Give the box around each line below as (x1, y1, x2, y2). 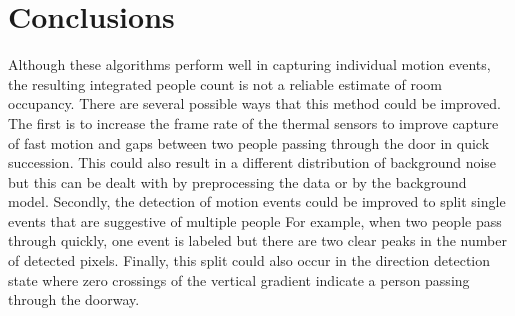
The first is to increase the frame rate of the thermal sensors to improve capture (8, 112, 499, 133)
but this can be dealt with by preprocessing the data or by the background (8, 171, 467, 192)
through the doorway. (8, 289, 140, 310)
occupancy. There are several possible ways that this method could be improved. (8, 93, 501, 114)
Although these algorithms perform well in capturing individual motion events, (8, 54, 491, 75)
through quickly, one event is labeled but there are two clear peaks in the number (8, 230, 507, 251)
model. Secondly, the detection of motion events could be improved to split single (8, 191, 506, 212)
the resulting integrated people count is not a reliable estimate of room (8, 73, 442, 94)
